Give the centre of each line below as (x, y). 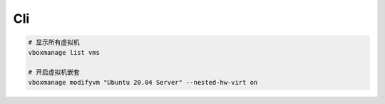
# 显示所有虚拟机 (54, 42)
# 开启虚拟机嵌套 (54, 72)
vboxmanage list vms (64, 52)
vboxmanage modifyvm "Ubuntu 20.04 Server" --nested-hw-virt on (143, 82)
